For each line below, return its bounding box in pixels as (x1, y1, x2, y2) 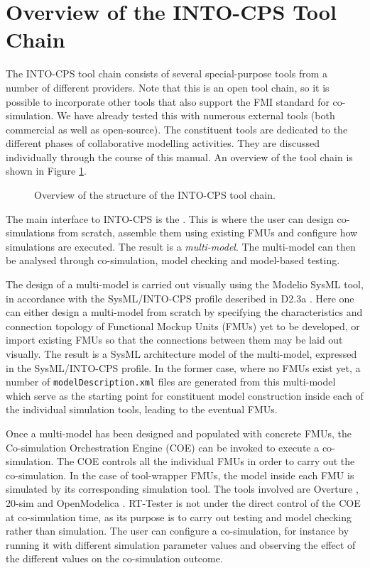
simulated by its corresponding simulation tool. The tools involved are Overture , (6, 481, 359, 496)
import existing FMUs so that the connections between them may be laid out (6, 332, 343, 347)
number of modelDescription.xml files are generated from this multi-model (6, 374, 336, 389)
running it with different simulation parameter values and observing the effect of (6, 537, 356, 552)
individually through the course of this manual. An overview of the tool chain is (6, 149, 353, 164)
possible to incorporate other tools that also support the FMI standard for (6, 94, 330, 109)
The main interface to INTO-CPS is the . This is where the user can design (6, 211, 334, 226)
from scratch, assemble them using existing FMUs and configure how (58, 225, 358, 240)
